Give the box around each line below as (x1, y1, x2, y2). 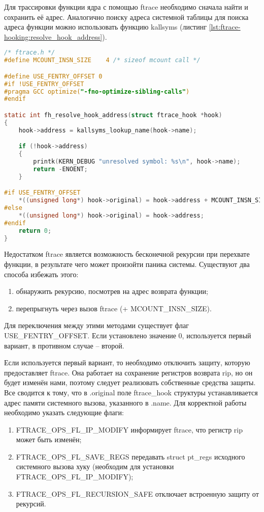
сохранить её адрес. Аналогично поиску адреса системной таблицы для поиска (4, 11, 249, 22)
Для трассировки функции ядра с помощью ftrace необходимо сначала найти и (4, 2, 248, 12)
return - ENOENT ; (33, 165, 88, 173)
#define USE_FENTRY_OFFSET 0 (4, 72, 103, 80)
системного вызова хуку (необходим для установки (16, 461, 174, 472)
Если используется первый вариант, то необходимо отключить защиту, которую (4, 357, 250, 368)
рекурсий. (16, 498, 46, 509)
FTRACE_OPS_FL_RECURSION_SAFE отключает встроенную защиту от (16, 488, 259, 499)
